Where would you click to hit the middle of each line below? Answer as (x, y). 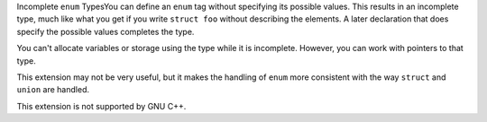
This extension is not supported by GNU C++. (101, 106)
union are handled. (53, 90)
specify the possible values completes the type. (106, 31)
